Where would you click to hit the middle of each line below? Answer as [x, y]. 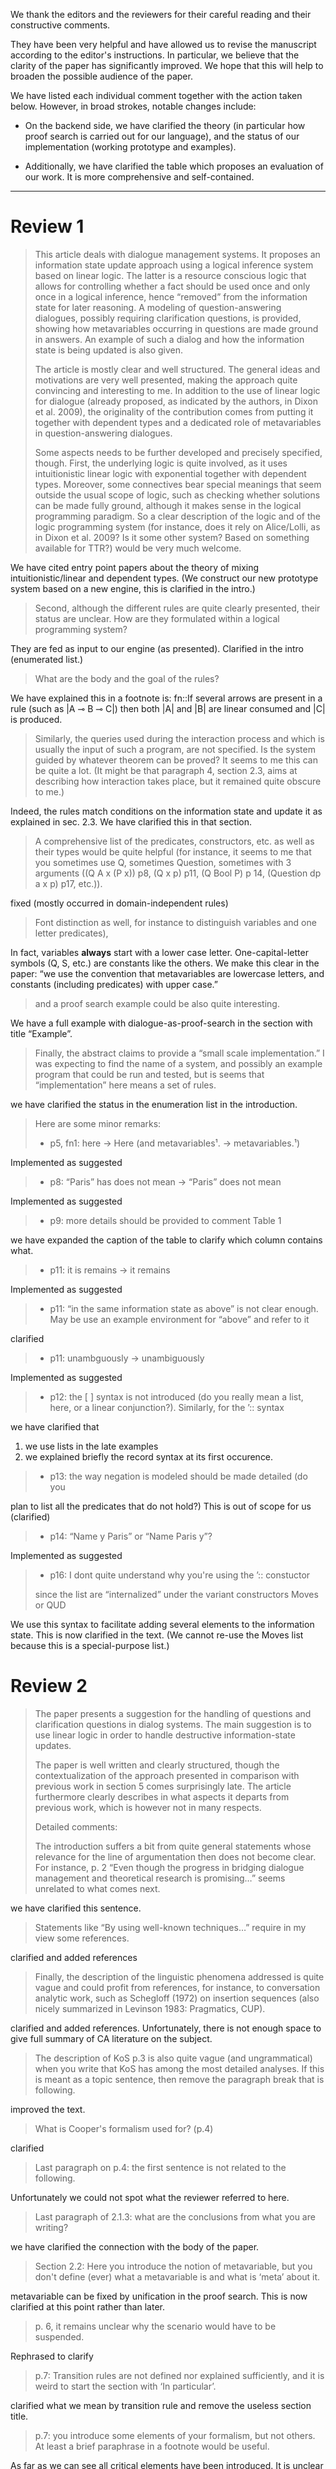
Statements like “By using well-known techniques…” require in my [170, 1927]
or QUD [50, 1605]
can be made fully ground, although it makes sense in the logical [168, 505]
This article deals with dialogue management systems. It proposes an [177, 254]
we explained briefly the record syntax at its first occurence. [149, 1456]
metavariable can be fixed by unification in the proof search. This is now [159, 2296]
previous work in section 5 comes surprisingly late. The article [163, 1786]
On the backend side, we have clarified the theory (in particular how [165, 125]
